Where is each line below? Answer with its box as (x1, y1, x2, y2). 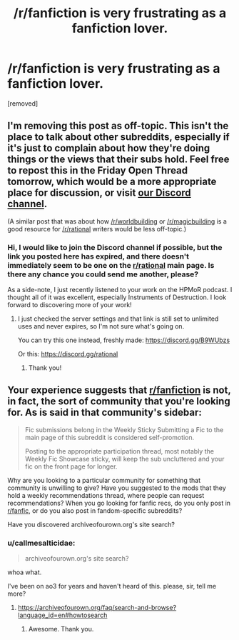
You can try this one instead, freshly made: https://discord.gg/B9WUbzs (17, 336, 230, 344)
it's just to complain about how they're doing (7, 142, 210, 154)
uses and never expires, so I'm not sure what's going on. (17, 322, 185, 331)
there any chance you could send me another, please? (7, 269, 199, 279)
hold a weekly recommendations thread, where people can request (7, 491, 205, 499)
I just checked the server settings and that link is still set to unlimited (17, 314, 219, 323)
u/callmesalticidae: (7, 538, 76, 548)
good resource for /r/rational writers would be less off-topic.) (7, 224, 187, 233)
